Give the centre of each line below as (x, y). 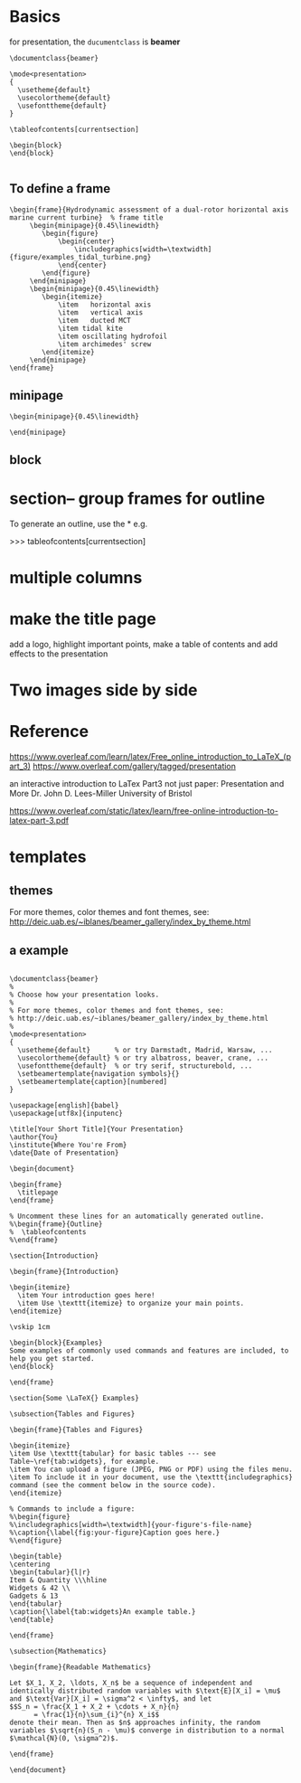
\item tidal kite (90, 328)
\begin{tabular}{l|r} (50, 1572)
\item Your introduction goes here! (86, 1295)
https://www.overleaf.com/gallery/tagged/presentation (135, 767)
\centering (30, 1564)
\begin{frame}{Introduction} (64, 1271)
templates (48, 857)
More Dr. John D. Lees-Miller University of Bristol (101, 794)
